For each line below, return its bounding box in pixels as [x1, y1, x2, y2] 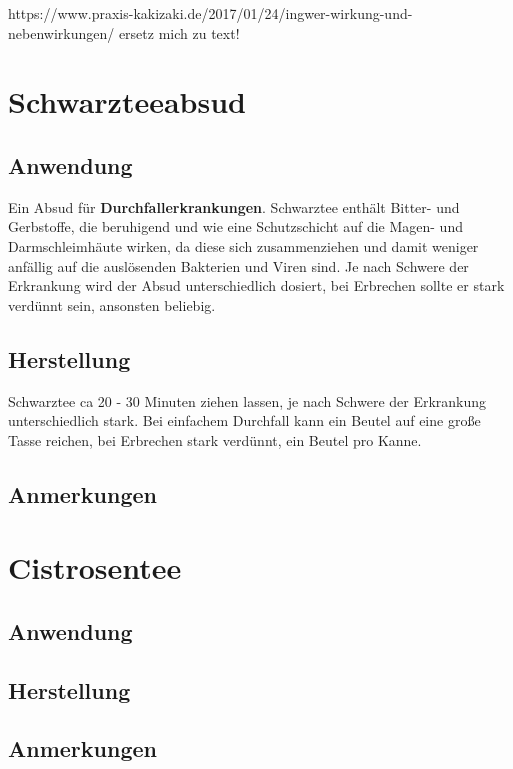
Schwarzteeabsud [8, 81, 246, 122]
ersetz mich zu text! [118, 22, 240, 43]
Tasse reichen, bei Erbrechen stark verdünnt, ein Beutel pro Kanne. [8, 429, 422, 450]
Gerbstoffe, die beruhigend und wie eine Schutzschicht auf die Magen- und [8, 216, 463, 237]
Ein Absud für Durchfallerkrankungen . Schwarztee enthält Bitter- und [8, 196, 460, 217]
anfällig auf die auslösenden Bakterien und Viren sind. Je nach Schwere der [8, 255, 469, 276]
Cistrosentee [8, 547, 182, 588]
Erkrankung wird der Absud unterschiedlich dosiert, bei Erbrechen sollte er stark [8, 275, 505, 296]
